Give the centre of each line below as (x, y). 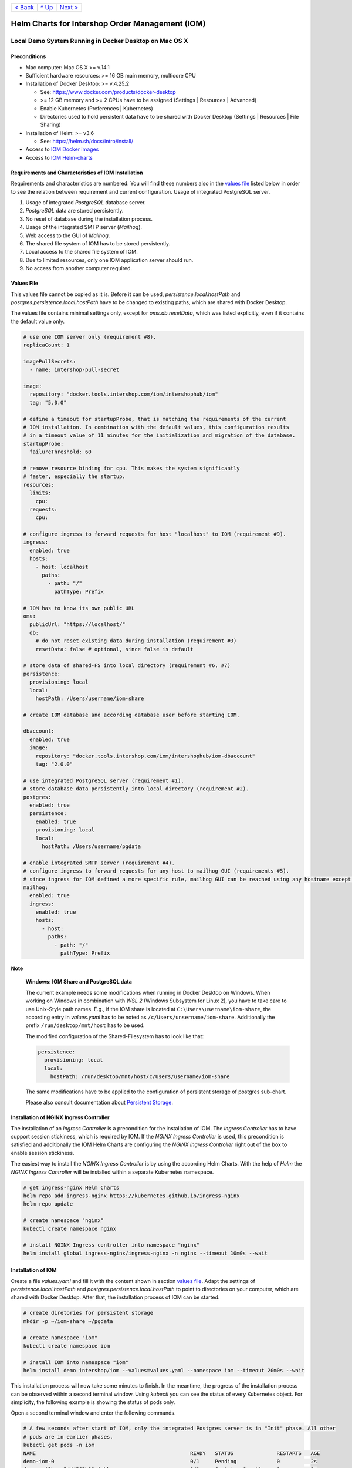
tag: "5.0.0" (48, 403)
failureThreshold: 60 (61, 452)
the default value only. (38, 321)
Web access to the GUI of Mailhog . (68, 235)
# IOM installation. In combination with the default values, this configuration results (156, 427)
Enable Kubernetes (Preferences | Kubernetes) (97, 108)
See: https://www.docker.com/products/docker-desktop (108, 92)
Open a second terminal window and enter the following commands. (93, 1413)
